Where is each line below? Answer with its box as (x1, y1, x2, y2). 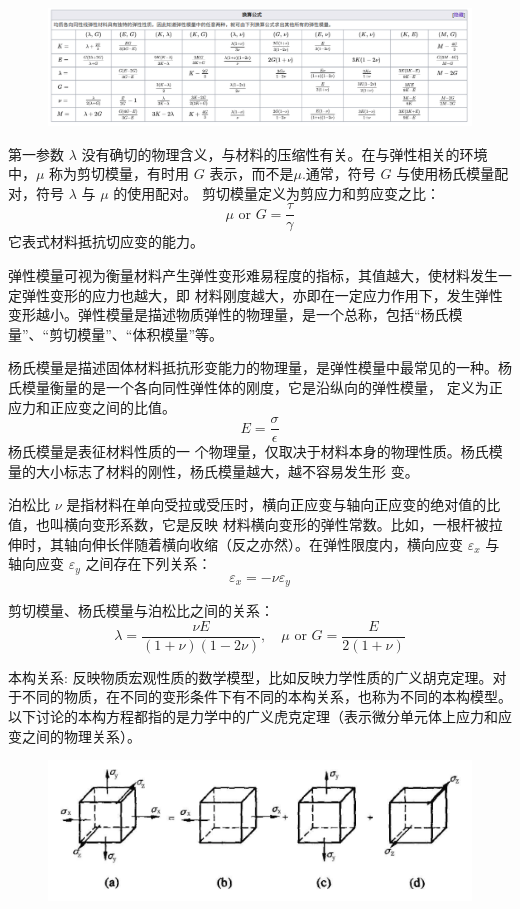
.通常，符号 (301, 163, 376, 184)
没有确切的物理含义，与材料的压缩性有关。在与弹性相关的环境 (81, 143, 488, 164)
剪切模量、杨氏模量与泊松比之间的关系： (8, 600, 274, 621)
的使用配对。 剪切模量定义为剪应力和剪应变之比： (113, 182, 440, 203)
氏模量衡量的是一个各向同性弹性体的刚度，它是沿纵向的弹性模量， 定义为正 (8, 377, 503, 397)
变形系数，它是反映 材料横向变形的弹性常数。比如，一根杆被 (91, 514, 489, 535)
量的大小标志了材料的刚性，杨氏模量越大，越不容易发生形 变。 (8, 460, 419, 481)
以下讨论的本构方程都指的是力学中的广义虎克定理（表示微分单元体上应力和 (8, 705, 498, 726)
